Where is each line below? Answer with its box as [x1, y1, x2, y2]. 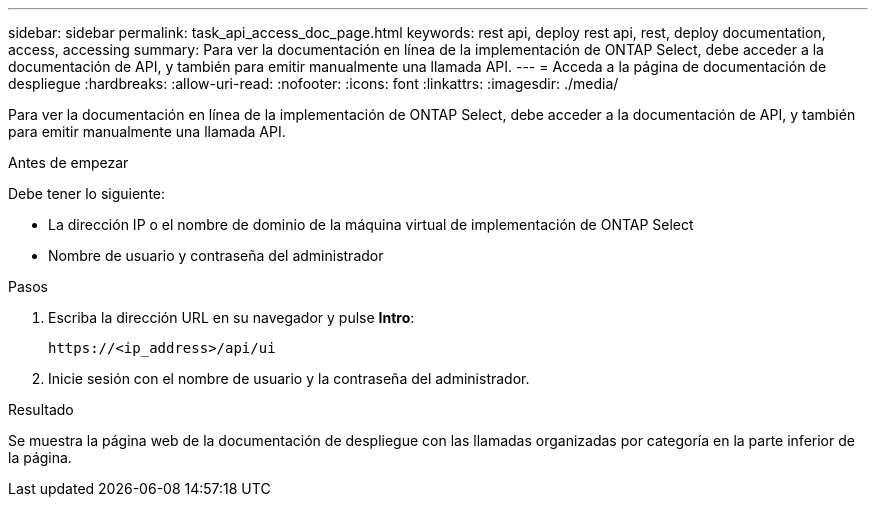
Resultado [8, 401, 74, 418]
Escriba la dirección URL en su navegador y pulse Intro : [48, 309, 415, 326]
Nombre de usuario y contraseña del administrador [48, 247, 384, 264]
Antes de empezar [8, 154, 129, 171]
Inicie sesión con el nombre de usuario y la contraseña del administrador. [48, 370, 530, 387]
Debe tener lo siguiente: [8, 185, 166, 202]
